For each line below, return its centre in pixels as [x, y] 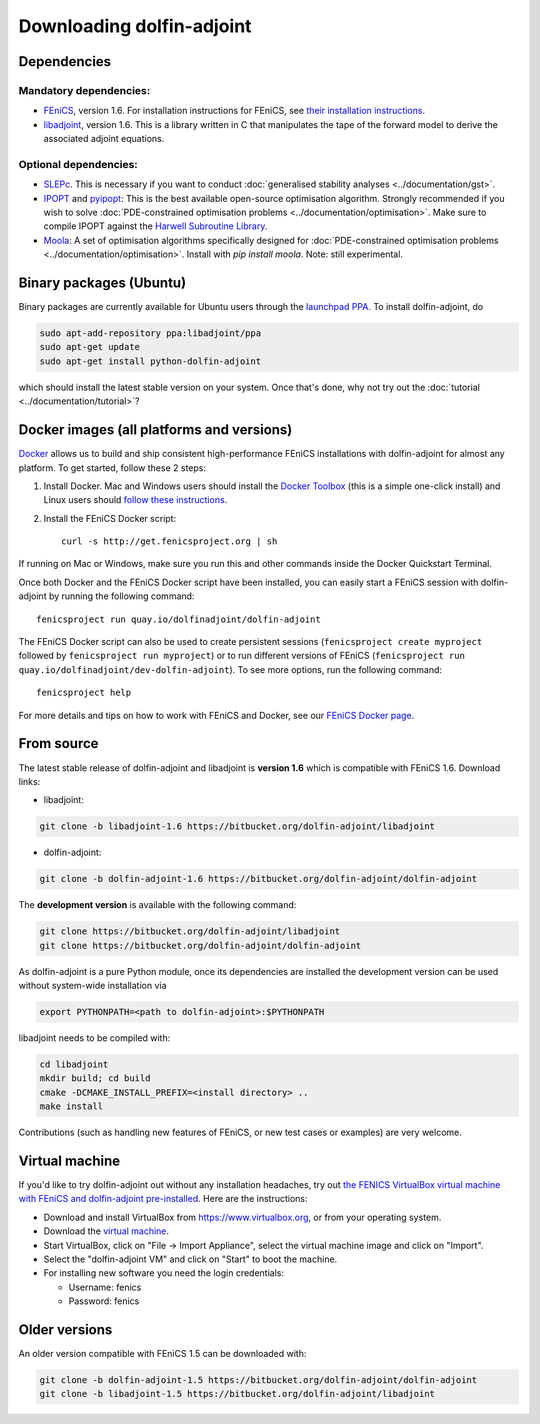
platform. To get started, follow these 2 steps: [112, 467]
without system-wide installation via [92, 985]
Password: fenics [104, 1301]
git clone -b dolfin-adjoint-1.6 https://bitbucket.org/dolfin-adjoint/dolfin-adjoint [258, 879]
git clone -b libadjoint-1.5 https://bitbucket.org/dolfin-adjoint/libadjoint [237, 1394]
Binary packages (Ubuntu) [102, 283]
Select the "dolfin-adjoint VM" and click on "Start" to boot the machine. [190, 1259]
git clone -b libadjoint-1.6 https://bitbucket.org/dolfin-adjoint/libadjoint [237, 826]
